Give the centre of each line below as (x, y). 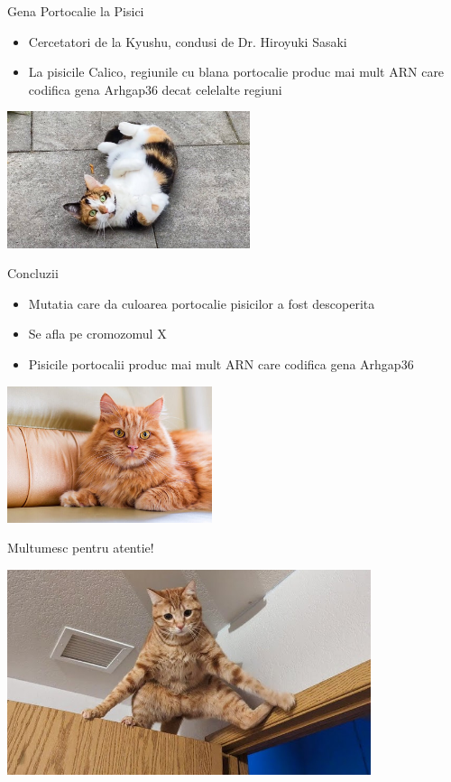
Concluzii (33, 273)
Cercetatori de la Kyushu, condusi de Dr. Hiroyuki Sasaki (188, 41)
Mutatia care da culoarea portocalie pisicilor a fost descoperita (202, 303)
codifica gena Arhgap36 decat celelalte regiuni (155, 89)
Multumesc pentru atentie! (81, 548)
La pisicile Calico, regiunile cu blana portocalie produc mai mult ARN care (236, 72)
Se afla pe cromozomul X (97, 334)
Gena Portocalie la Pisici (76, 11)
